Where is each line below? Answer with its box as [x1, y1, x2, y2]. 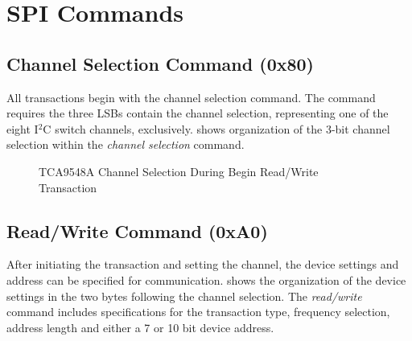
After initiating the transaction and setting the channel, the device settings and [6, 256, 399, 273]
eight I [6, 120, 39, 137]
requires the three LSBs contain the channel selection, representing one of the [6, 105, 389, 121]
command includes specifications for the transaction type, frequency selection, [6, 303, 390, 320]
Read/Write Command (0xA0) [6, 218, 268, 243]
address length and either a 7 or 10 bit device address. [6, 318, 274, 335]
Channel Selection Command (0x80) [6, 51, 314, 76]
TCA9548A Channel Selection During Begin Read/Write [39, 162, 319, 179]
